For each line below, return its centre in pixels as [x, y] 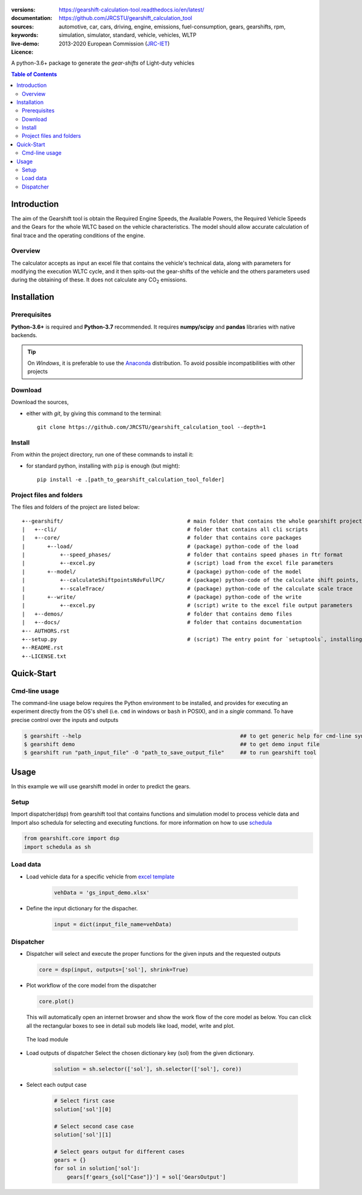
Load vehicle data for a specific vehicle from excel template [100, 877]
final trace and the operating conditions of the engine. [78, 235]
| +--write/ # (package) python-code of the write [162, 597]
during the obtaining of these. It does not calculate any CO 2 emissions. [99, 281]
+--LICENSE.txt [44, 656]
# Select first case [84, 1101]
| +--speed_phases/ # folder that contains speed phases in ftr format [183, 555]
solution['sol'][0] [83, 1109]
